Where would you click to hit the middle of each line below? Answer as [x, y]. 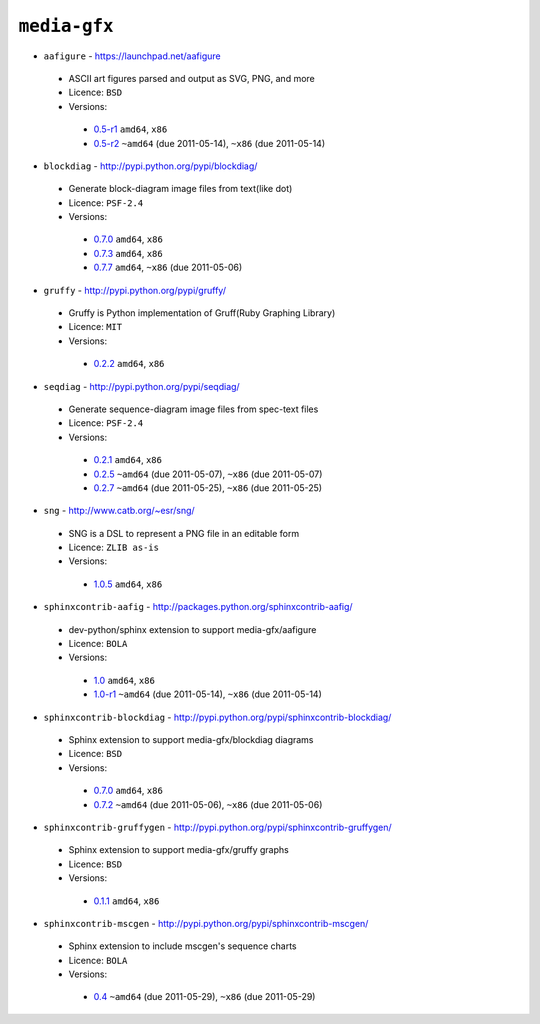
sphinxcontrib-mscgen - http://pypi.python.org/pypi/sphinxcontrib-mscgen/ [206, 923]
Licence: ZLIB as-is [114, 547]
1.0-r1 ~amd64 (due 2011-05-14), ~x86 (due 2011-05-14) [207, 694]
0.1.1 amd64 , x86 [126, 901]
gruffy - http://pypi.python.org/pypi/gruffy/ [135, 290]
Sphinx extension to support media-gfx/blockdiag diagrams [191, 739]
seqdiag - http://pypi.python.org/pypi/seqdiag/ [141, 386]
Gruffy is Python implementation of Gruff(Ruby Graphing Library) [202, 313]
